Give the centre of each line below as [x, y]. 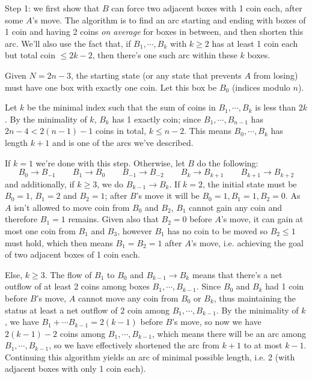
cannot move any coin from [128, 298]
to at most [263, 345]
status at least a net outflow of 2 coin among [87, 310]
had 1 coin [285, 286]
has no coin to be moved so [217, 230]
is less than [276, 107]
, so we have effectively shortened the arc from [134, 345]
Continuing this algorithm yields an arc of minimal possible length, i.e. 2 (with [150, 356]
